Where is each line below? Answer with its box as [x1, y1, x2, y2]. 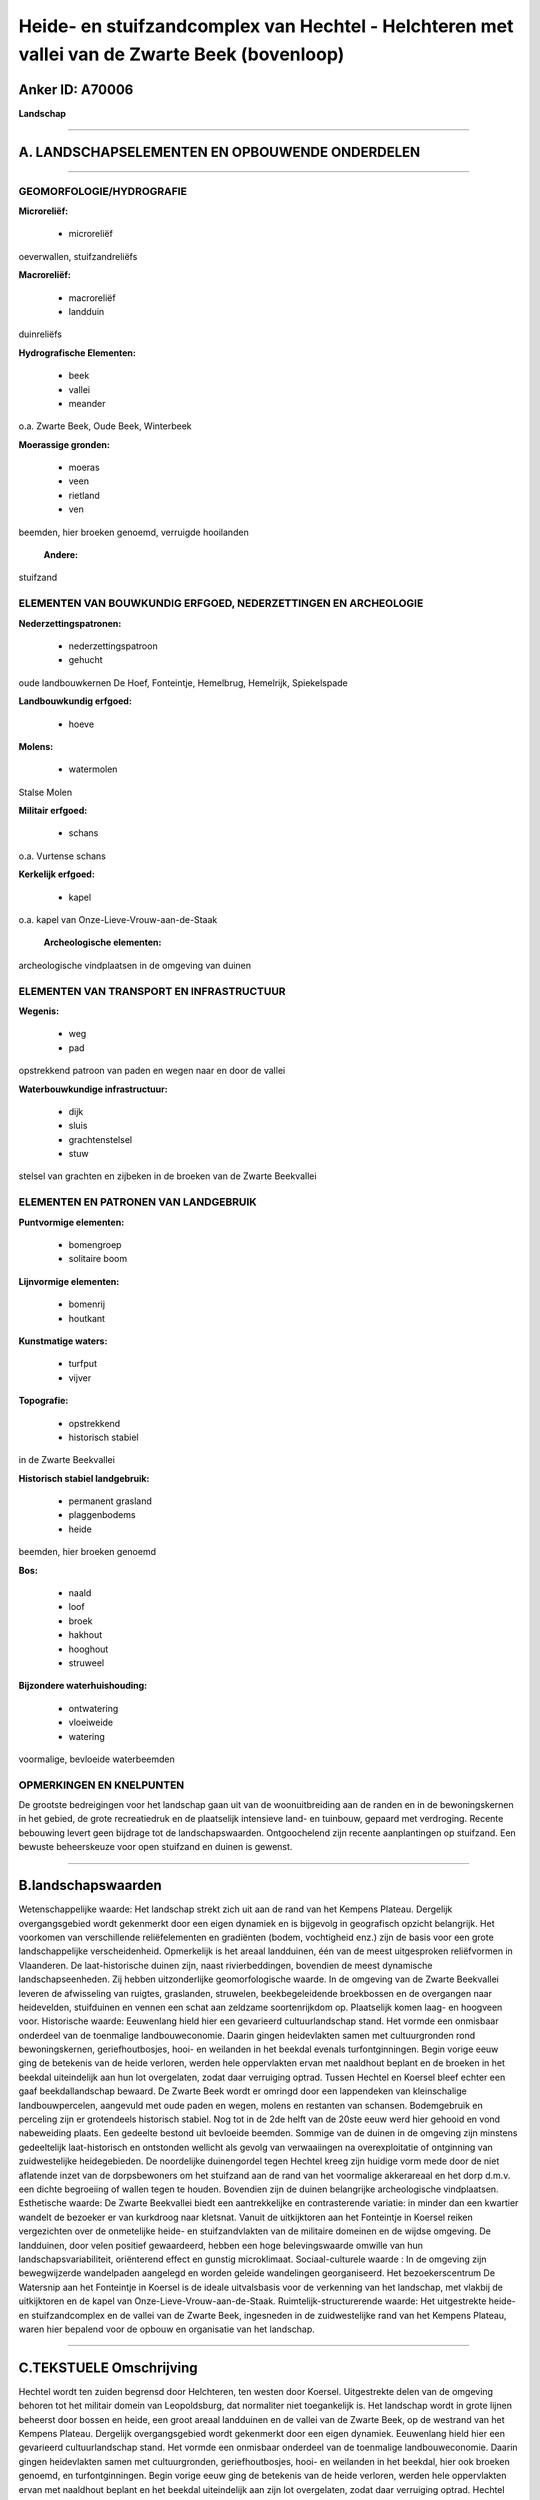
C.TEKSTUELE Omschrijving [18, 2359, 199, 2376]
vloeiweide [68, 1716, 114, 1729]
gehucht [68, 654, 104, 666]
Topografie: [18, 1395, 69, 1407]
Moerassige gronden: [18, 438, 110, 450]
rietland [68, 489, 100, 501]
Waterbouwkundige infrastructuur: [18, 1083, 169, 1095]
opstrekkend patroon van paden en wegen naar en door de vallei [18, 1065, 286, 1077]
